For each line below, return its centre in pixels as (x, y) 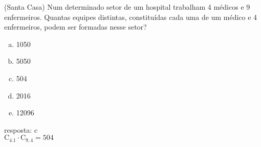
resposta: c (21, 129)
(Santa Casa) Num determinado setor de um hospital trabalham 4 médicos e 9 (127, 7)
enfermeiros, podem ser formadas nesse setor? (75, 27)
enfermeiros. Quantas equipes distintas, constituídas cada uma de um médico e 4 (131, 17)
